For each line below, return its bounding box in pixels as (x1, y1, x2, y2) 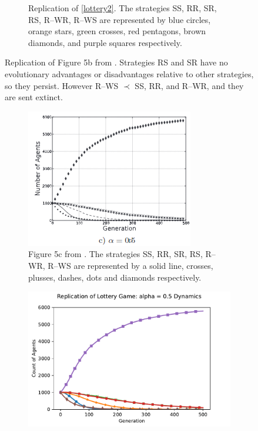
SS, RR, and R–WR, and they (135, 79, 244, 91)
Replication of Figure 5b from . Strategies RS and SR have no (5, 56, 228, 68)
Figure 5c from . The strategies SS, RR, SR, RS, (28, 248, 203, 260)
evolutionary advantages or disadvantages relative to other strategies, (5, 67, 254, 80)
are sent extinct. (5, 91, 63, 103)
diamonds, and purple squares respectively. (28, 36, 182, 48)
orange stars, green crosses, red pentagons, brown (28, 25, 206, 37)
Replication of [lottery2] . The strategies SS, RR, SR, (28, 2, 217, 14)
